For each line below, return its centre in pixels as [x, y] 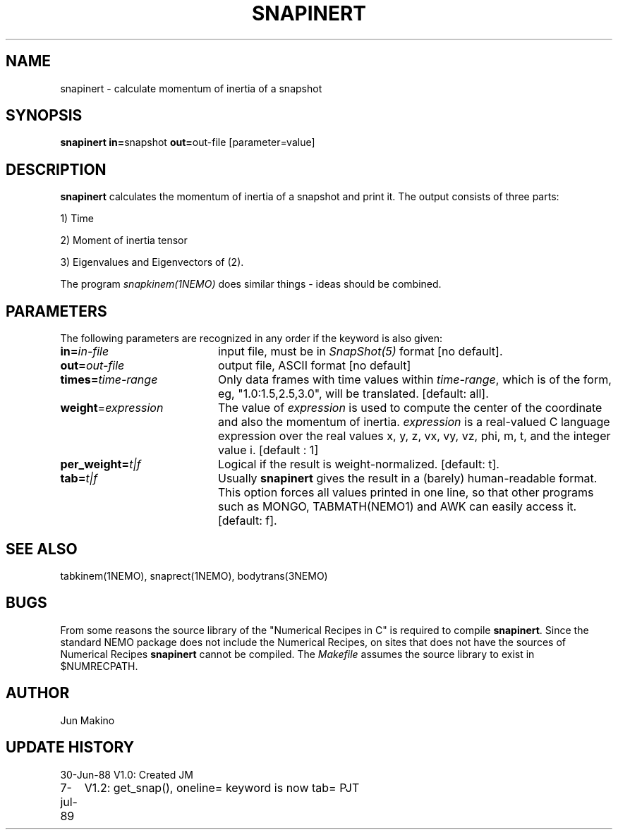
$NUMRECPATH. [99, 666]
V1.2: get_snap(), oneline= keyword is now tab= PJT [222, 787]
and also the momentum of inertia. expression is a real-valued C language [414, 422]
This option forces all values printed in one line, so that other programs [406, 493]
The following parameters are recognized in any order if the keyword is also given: [252, 339]
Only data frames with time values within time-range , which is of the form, [414, 380]
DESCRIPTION [56, 169]
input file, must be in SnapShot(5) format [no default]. [360, 352]
